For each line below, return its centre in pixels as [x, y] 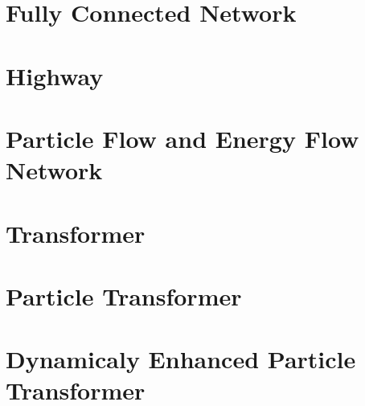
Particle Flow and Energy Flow [182, 138]
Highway [55, 75]
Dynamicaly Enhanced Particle [181, 359]
